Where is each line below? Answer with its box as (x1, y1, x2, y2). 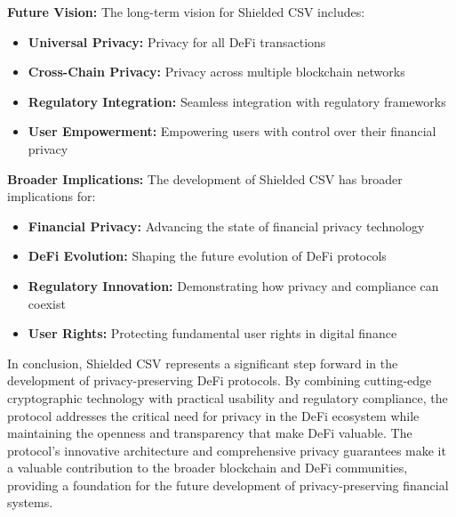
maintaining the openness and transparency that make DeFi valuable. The (7, 424, 412, 442)
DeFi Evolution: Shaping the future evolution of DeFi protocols (28, 246, 387, 265)
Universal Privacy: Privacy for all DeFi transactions (28, 32, 326, 51)
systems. (7, 493, 53, 512)
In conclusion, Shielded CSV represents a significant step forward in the (7, 353, 398, 372)
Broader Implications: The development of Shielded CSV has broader (7, 169, 403, 188)
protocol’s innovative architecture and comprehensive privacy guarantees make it (7, 440, 446, 459)
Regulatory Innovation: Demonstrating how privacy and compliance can (28, 276, 439, 295)
